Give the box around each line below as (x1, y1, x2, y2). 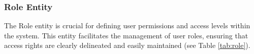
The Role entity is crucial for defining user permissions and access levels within (4, 20, 250, 31)
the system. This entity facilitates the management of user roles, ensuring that (4, 30, 248, 40)
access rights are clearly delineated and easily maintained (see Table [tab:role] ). (4, 40, 250, 50)
